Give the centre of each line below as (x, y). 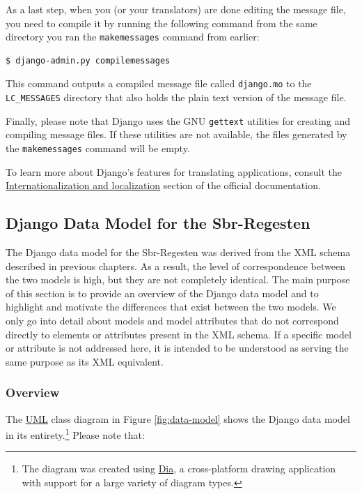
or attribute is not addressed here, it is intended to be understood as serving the (177, 348)
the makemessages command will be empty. (98, 148)
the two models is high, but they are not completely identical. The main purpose (178, 279)
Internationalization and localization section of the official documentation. (163, 185)
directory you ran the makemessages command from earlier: (133, 37)
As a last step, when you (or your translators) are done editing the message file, (176, 9)
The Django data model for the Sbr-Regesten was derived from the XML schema (178, 252)
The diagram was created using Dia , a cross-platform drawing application (179, 469)
